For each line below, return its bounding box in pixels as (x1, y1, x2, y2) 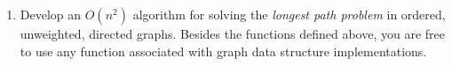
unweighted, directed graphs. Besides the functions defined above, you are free (20, 25, 446, 42)
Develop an (20, 5, 82, 23)
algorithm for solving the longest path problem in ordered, (132, 5, 446, 23)
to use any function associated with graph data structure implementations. (20, 41, 427, 60)
